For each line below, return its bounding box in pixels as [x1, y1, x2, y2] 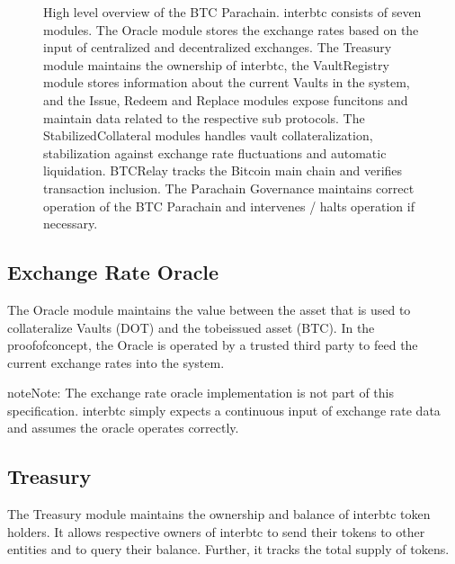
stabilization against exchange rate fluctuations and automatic [43, 143, 387, 162]
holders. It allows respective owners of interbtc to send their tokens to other [7, 522, 425, 541]
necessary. [43, 214, 98, 233]
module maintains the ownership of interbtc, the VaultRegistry [43, 55, 389, 74]
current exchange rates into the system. [7, 353, 225, 372]
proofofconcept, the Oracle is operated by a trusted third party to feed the [7, 336, 418, 354]
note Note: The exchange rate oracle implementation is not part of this [7, 383, 394, 402]
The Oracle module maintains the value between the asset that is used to [7, 300, 411, 318]
